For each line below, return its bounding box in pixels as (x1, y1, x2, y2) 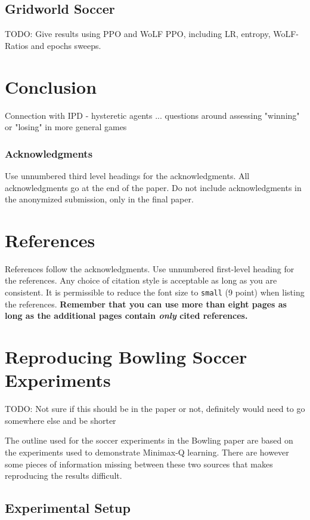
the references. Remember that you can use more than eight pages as (5, 297, 287, 310)
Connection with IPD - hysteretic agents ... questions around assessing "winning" (5, 109, 300, 121)
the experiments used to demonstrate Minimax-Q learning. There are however (5, 445, 289, 458)
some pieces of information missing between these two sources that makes (5, 457, 273, 470)
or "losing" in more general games (5, 121, 127, 133)
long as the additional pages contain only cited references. (5, 309, 248, 322)
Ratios (5, 39, 29, 51)
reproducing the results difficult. (5, 469, 122, 482)
